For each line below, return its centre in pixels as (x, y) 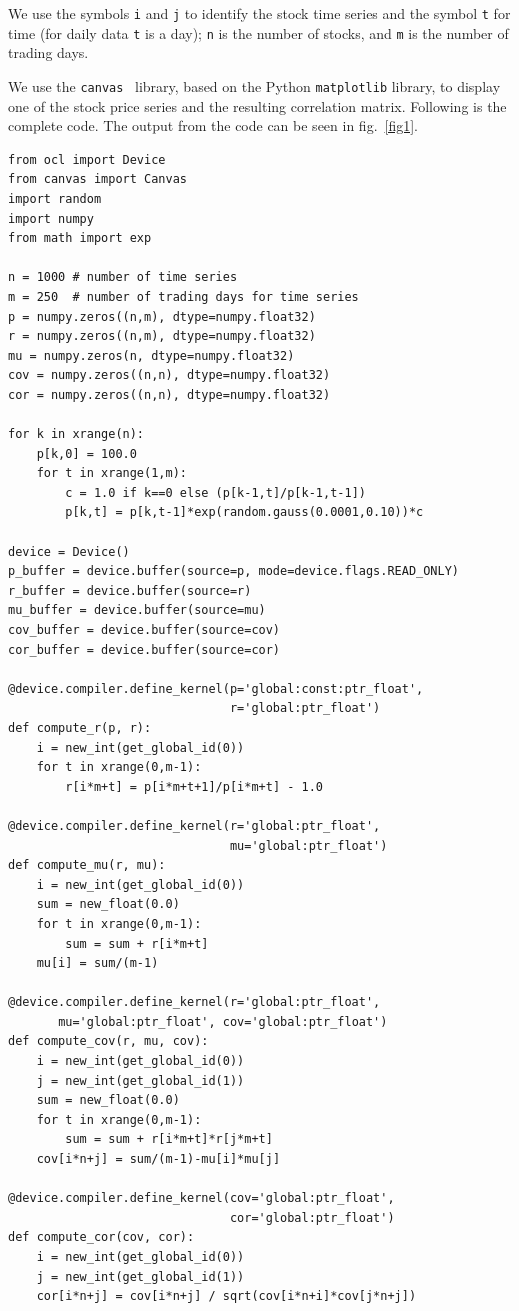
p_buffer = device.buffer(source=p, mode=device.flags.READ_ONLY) (234, 571)
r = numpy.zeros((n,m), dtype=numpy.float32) (162, 336)
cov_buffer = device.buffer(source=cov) (144, 630)
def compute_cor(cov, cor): (101, 1237)
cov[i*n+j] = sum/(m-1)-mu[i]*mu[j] (158, 1159)
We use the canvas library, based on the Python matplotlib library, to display (254, 85)
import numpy (51, 218)
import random (55, 198)
